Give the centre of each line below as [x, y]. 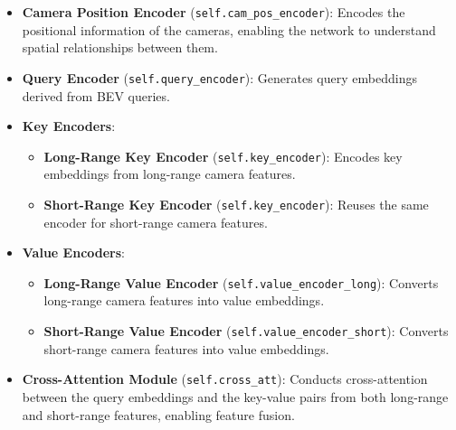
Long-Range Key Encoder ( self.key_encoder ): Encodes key [223, 156]
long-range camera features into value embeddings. [184, 300]
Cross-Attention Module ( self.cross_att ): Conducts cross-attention [225, 379]
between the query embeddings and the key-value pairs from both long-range [235, 396]
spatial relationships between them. [120, 47]
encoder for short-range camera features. [156, 222]
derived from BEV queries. [96, 95]
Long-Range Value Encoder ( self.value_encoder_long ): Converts [241, 282]
